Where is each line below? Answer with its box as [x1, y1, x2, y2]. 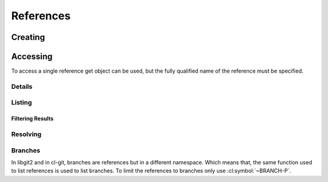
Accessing [11, 51, 53, 62]
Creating [11, 32, 46, 42]
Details [11, 82, 33, 91]
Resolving [11, 130, 42, 138]
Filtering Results [11, 115, 54, 122]
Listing [11, 99, 32, 107]
